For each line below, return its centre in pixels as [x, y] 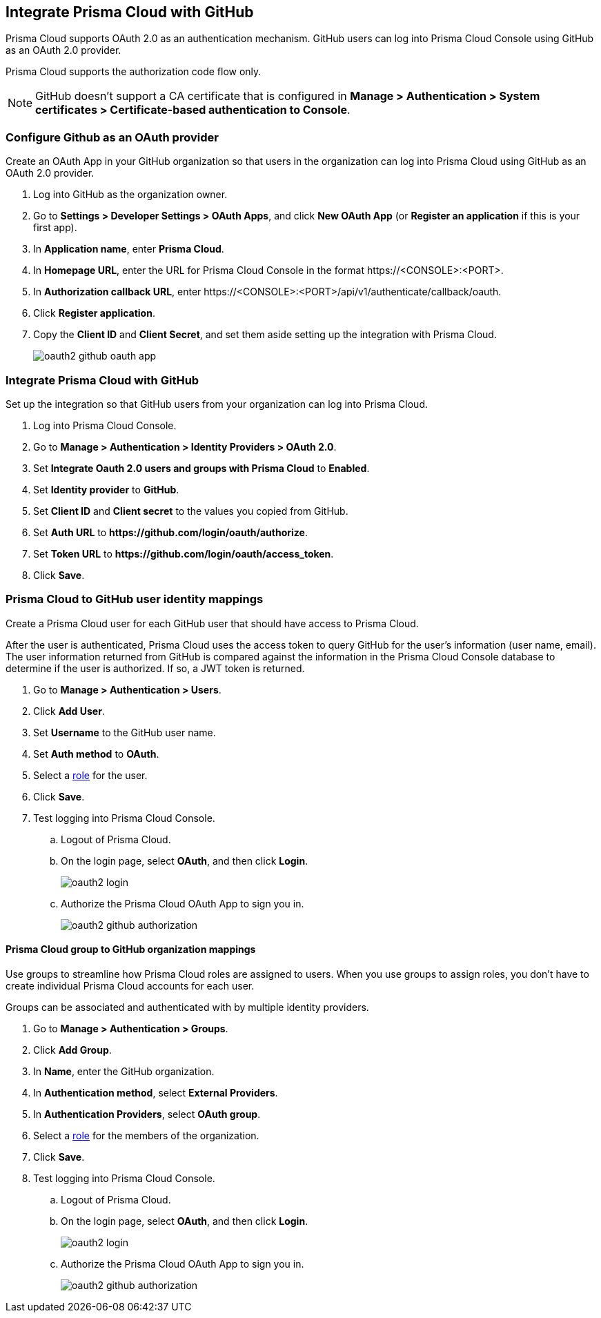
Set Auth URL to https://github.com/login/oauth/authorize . [170, 532]
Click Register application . [94, 313]
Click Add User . [69, 711]
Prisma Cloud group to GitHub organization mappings [131, 950]
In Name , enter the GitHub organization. [124, 1071]
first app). [55, 228]
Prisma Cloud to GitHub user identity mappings [135, 599]
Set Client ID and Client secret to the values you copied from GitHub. [191, 511]
